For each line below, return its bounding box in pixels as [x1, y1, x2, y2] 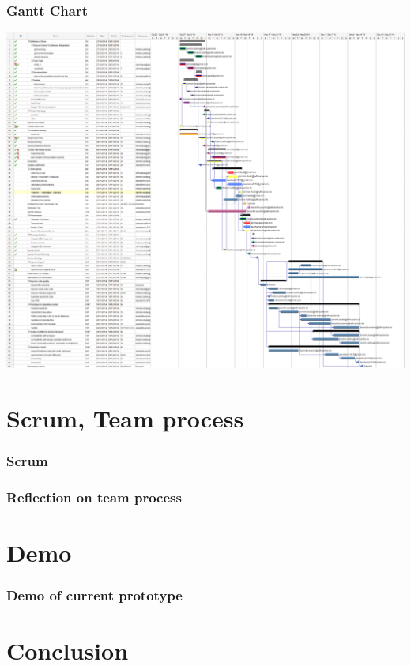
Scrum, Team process [6, 401, 244, 434]
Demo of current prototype [6, 585, 183, 604]
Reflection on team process [6, 487, 182, 506]
